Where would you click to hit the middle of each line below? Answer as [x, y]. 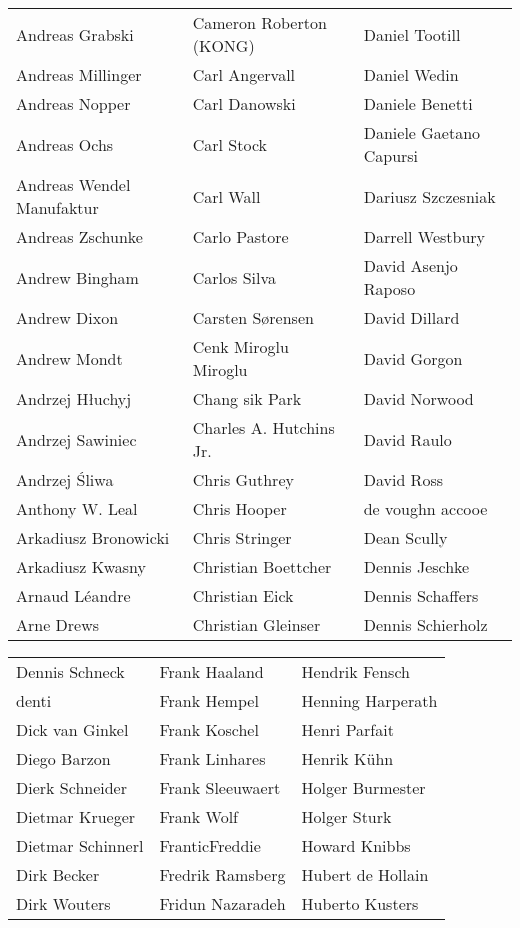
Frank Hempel [209, 700]
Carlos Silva [234, 277]
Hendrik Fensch [355, 671]
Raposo [389, 288]
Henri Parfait [347, 729]
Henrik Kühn [347, 758]
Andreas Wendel [73, 184]
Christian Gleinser [256, 624]
